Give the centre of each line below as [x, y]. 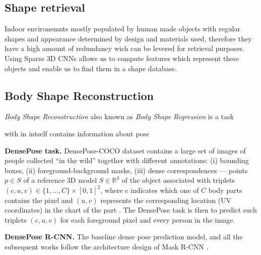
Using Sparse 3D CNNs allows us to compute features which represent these [122, 58]
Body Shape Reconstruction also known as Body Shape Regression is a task [119, 116]
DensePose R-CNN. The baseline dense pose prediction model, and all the [124, 237]
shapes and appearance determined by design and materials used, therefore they [128, 38]
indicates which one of [165, 190]
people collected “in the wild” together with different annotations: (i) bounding [127, 160]
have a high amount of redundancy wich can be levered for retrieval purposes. [125, 48]
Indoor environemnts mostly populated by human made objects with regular [122, 29]
